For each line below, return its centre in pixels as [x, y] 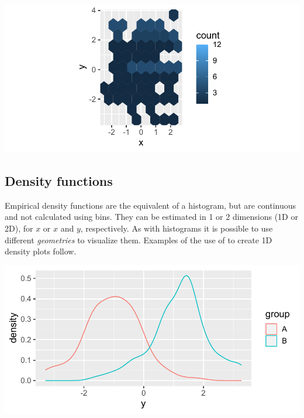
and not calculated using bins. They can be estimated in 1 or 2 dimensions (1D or [151, 217]
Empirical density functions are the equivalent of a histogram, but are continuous [151, 205]
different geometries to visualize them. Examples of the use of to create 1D [139, 239]
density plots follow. [41, 251]
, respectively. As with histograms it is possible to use [177, 228]
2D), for [19, 228]
